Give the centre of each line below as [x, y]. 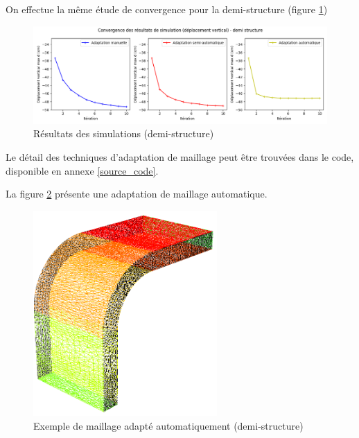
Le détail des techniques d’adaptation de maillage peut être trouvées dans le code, [180, 156]
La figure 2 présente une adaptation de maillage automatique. [137, 194]
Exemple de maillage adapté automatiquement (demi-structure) [168, 425]
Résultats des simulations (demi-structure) [124, 133]
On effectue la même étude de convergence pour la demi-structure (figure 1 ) [167, 9]
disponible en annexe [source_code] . [82, 170]
